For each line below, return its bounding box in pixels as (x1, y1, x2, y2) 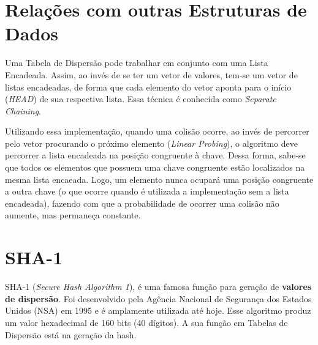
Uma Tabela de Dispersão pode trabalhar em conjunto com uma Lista (5, 56, 268, 69)
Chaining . (5, 104, 42, 117)
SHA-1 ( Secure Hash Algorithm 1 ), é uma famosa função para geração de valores (5, 280, 312, 293)
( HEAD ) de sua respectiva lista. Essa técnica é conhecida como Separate (5, 92, 276, 105)
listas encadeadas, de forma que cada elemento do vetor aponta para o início (5, 80, 292, 93)
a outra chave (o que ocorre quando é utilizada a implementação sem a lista (5, 185, 289, 198)
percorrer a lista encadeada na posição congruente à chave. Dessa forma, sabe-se (5, 149, 306, 161)
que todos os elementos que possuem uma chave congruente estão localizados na (5, 161, 305, 174)
